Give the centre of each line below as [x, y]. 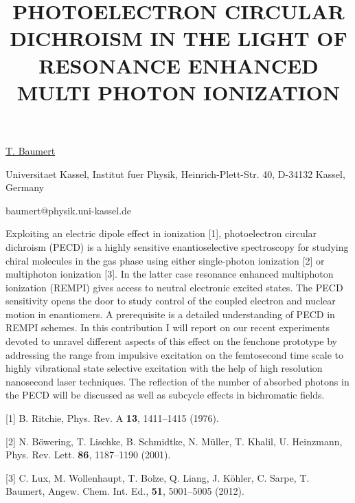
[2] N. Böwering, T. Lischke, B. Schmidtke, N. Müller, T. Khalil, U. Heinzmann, [174, 441]
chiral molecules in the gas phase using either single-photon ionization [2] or [165, 260]
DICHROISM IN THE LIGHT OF [179, 38]
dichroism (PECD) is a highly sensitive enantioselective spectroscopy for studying [177, 246]
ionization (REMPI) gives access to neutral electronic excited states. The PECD [174, 287]
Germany [25, 187]
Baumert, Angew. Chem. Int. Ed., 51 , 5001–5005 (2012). [125, 491]
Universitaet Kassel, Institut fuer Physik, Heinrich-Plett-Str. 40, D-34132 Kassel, [175, 174]
